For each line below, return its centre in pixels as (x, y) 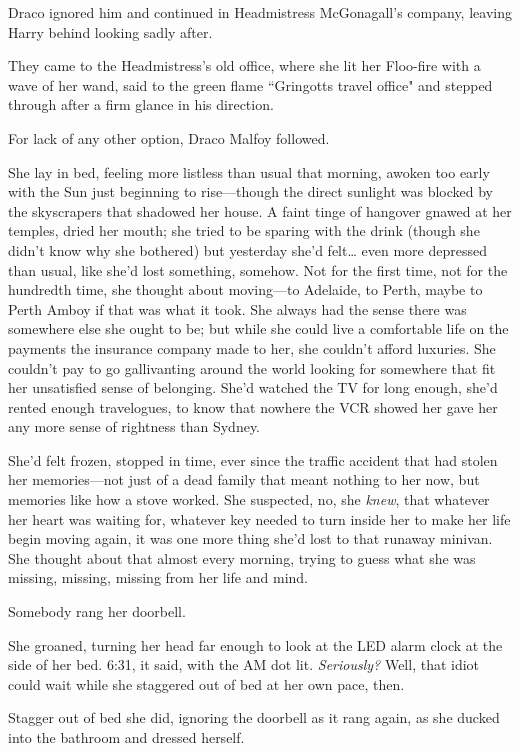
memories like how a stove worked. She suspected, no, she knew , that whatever (249, 499)
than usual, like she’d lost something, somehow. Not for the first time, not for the (258, 269)
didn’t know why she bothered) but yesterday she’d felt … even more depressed (247, 249)
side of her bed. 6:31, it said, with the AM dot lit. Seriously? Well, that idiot (244, 664)
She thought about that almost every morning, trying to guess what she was (242, 557)
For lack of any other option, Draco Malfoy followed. (169, 137)
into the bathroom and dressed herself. (126, 737)
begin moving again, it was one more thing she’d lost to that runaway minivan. (250, 538)
